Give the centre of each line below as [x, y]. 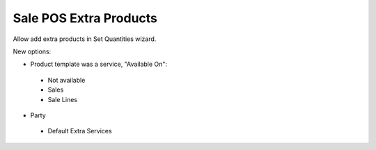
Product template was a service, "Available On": [99, 64]
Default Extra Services [80, 131]
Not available [66, 80]
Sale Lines [63, 99]
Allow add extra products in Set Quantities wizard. [85, 39]
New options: [32, 51]
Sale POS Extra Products [85, 18]
